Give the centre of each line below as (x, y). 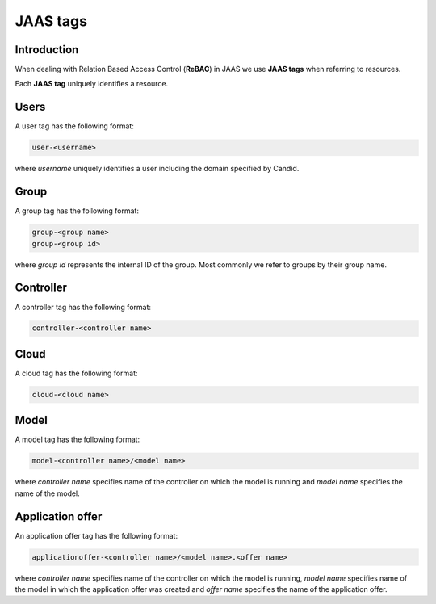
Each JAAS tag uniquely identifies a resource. (92, 84)
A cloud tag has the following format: (76, 373)
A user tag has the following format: (75, 126)
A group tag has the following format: (77, 211)
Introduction (47, 50)
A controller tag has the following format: (83, 307)
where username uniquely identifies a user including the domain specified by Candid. (157, 169)
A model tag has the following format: (78, 439)
